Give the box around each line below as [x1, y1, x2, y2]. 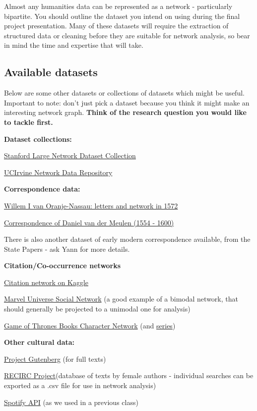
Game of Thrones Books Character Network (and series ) [4, 320, 176, 330]
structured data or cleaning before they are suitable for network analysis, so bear [4, 30, 250, 40]
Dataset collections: [4, 133, 72, 144]
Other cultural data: [4, 337, 75, 347]
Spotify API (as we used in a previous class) [4, 397, 138, 407]
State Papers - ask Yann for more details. [4, 243, 130, 254]
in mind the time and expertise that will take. [4, 40, 143, 50]
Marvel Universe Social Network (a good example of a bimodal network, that [4, 294, 238, 304]
